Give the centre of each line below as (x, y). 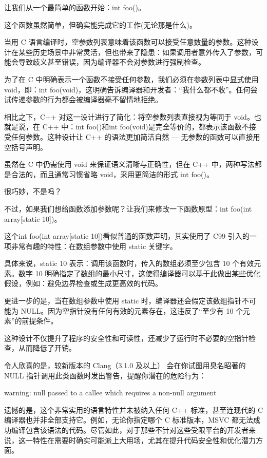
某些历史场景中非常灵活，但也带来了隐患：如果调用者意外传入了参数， (137, 52)
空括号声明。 (26, 147)
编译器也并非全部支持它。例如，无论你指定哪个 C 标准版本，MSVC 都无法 (129, 420)
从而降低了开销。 (47, 348)
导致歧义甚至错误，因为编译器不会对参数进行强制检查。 (112, 62)
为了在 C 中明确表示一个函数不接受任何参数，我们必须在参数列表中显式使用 (131, 79)
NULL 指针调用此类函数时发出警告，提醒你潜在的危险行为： (105, 375)
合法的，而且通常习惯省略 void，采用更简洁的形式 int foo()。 (112, 174)
